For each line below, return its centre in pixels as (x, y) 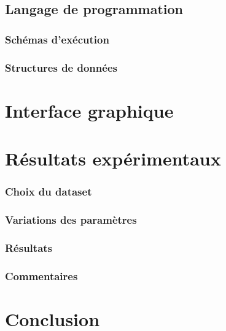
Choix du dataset (49, 192)
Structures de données (61, 67)
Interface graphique (89, 110)
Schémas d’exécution (57, 39)
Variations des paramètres (71, 219)
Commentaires (41, 276)
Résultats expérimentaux (113, 158)
